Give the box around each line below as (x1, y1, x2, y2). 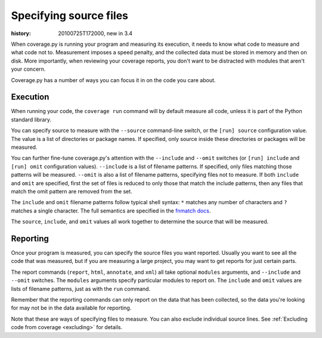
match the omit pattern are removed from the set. (11, 187, 132, 195)
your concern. (11, 65, 46, 73)
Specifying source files (11, 9, 128, 22)
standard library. (11, 116, 52, 123)
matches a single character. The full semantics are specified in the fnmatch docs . (11, 207, 211, 214)
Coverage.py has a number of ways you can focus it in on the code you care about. (11, 76, 216, 83)
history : (11, 30, 31, 37)
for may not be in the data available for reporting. (11, 304, 132, 312)
